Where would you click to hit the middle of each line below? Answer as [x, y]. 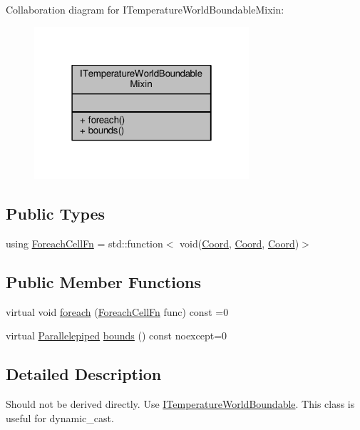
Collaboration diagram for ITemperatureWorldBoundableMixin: [145, 9]
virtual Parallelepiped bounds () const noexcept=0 [117, 336]
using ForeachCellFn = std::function [84, 244]
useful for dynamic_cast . [60, 418]
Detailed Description [84, 374]
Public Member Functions [103, 282]
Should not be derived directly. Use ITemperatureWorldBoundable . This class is [180, 404]
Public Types [56, 214]
